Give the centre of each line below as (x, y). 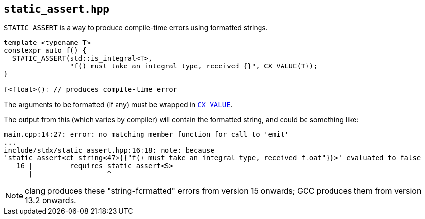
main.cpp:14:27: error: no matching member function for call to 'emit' (146, 135)
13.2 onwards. (51, 201)
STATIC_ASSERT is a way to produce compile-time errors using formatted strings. (136, 28)
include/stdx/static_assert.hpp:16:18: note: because (109, 150)
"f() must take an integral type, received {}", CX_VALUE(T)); (194, 66)
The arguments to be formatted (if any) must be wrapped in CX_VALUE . (118, 105)
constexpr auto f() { (45, 51)
